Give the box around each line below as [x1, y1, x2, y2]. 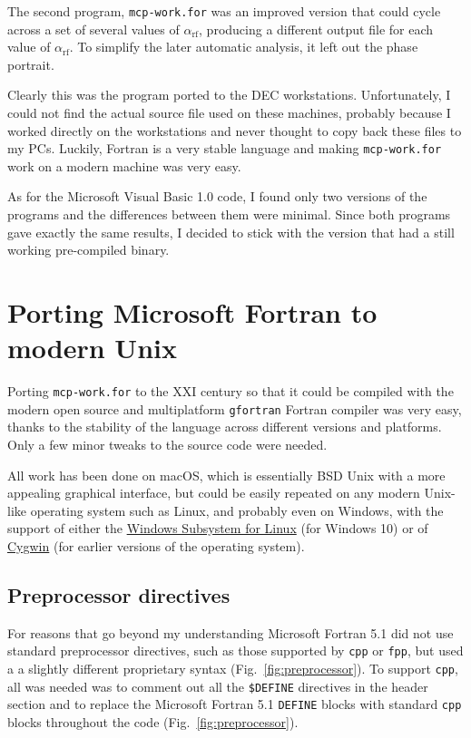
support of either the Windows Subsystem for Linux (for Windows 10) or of [7, 519, 428, 538]
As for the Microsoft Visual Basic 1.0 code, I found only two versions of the [7, 187, 427, 206]
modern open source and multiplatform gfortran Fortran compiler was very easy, [7, 399, 462, 418]
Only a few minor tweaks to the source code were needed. [7, 435, 328, 454]
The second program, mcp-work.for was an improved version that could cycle [7, 2, 441, 20]
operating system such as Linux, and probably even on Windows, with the [30, 500, 444, 520]
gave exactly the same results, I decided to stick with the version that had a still [7, 222, 455, 241]
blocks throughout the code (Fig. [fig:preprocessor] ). [7, 713, 299, 732]
